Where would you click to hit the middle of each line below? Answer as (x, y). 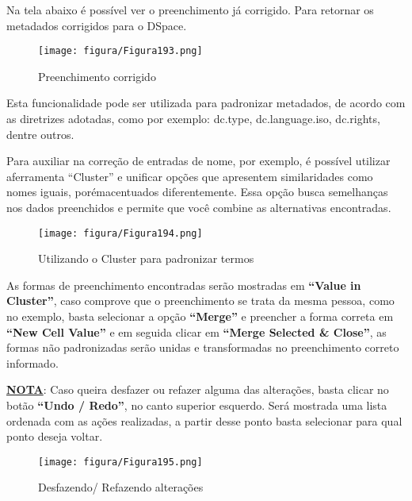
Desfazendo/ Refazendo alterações (121, 487)
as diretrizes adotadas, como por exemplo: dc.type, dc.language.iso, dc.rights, (193, 119)
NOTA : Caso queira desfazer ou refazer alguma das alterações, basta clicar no (198, 389)
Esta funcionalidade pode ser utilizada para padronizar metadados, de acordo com (206, 103)
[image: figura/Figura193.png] (120, 51)
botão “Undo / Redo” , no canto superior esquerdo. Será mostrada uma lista (197, 405)
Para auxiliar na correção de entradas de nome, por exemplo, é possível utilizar (198, 161)
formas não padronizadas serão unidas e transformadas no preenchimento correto (203, 347)
